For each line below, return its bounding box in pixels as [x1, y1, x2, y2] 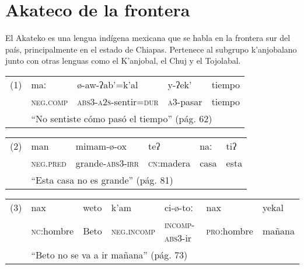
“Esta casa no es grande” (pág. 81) [31, 173, 173, 187]
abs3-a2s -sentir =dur [77, 94, 159, 108]
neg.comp [31, 94, 68, 108]
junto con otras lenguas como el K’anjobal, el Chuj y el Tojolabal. [5, 54, 241, 67]
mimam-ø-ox [75, 139, 127, 153]
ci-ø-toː [164, 200, 193, 214]
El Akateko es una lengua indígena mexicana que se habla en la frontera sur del [5, 32, 291, 44]
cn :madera [148, 156, 191, 170]
